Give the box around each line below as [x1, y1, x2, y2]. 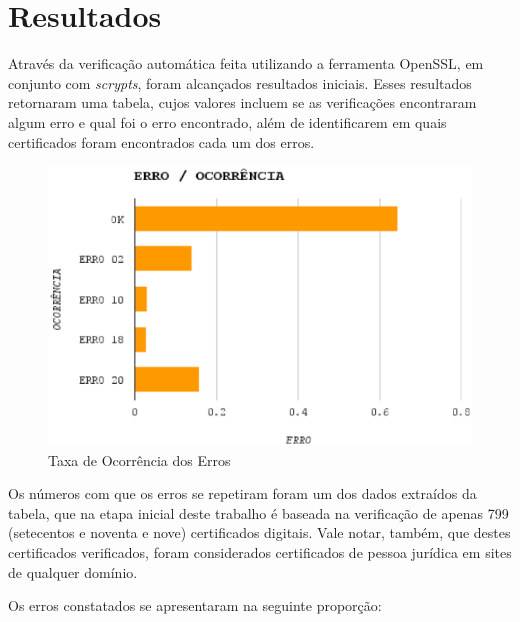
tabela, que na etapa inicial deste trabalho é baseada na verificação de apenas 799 [8, 502, 509, 523]
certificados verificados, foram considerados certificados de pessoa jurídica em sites [8, 541, 512, 562]
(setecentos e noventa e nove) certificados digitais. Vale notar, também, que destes [8, 522, 511, 543]
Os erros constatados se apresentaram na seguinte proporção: [8, 595, 382, 616]
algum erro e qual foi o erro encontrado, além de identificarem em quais [8, 111, 447, 132]
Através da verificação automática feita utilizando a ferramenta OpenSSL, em [8, 53, 484, 74]
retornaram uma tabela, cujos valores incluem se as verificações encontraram [8, 92, 477, 113]
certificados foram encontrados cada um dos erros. [8, 131, 315, 152]
